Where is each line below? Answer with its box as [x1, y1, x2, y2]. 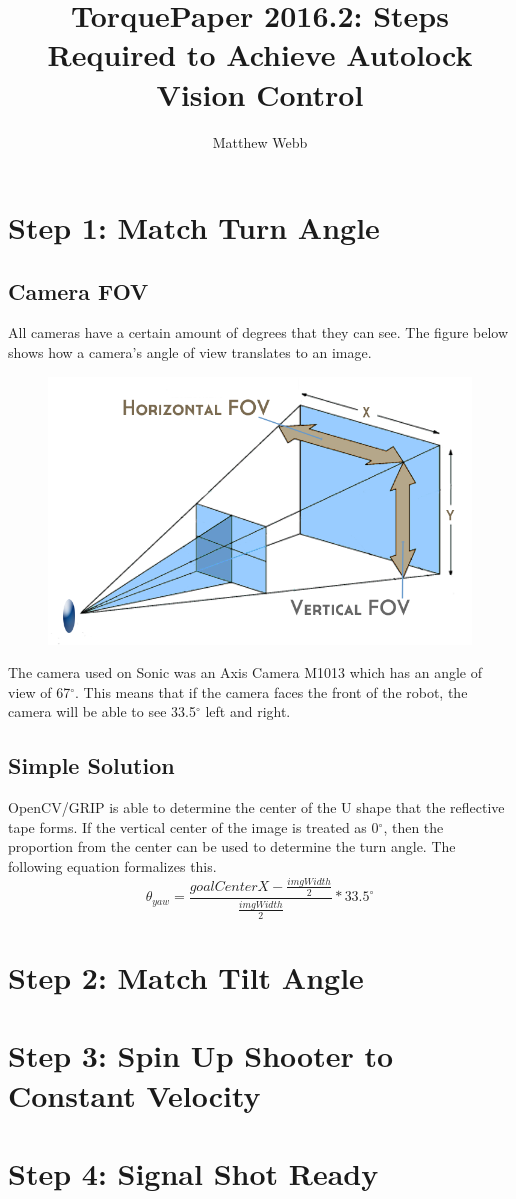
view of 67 [8, 681, 71, 702]
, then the [383, 816, 444, 837]
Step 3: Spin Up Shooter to [8, 1035, 394, 1076]
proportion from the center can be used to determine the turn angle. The [8, 836, 456, 857]
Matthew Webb [212, 131, 308, 152]
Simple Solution [8, 750, 175, 781]
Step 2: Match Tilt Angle [8, 956, 364, 997]
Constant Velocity [8, 1074, 261, 1115]
